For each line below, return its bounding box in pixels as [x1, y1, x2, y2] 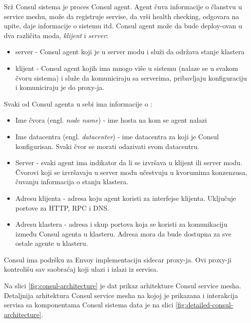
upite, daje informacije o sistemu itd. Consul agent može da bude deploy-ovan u [4, 21, 242, 31]
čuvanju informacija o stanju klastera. [15, 176, 129, 187]
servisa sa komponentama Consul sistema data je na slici [4, 300, 174, 310]
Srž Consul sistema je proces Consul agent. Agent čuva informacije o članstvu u [4, 1, 242, 11]
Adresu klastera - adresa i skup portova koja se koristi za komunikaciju [15, 219, 228, 229]
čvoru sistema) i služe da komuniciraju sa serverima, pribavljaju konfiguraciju [15, 72, 247, 83]
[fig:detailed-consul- [175, 300, 233, 310]
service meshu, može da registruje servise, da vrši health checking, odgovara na [4, 11, 239, 21]
